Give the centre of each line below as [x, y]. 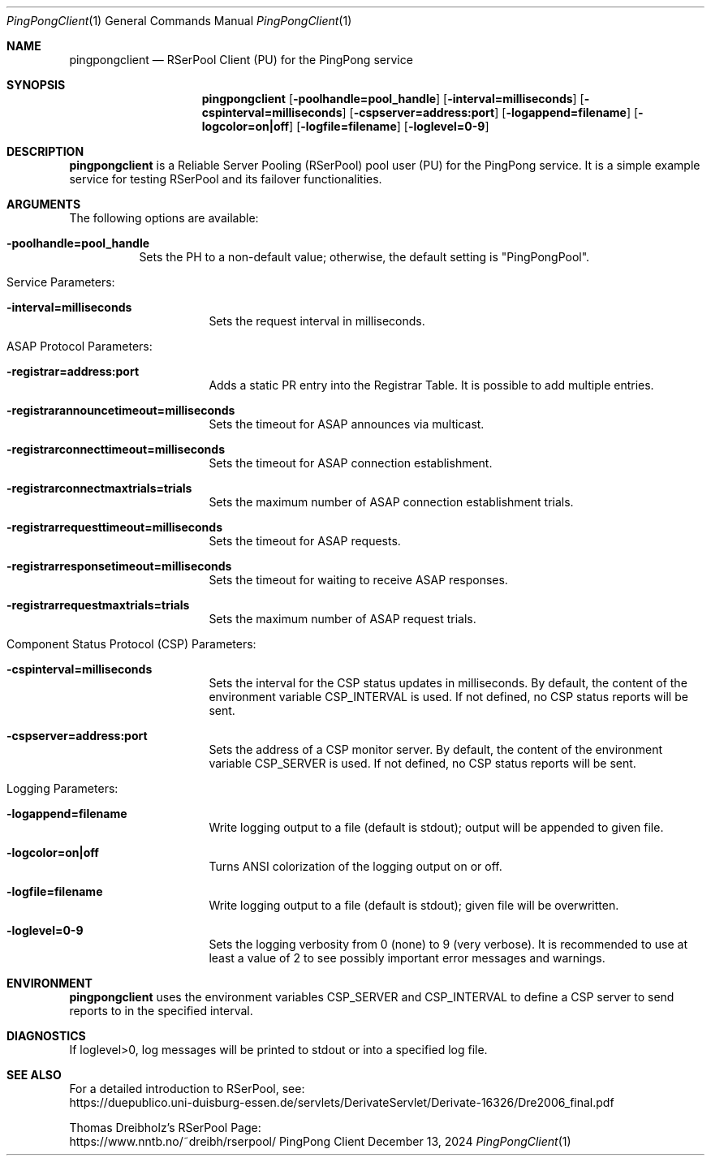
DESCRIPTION [45, 151]
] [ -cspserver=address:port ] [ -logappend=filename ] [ [490, 112]
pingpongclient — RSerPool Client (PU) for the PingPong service [241, 60]
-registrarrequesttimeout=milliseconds [114, 527]
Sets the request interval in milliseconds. [317, 321]
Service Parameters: [61, 282]
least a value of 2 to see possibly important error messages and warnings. [407, 958]
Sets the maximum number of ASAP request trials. [343, 619]
